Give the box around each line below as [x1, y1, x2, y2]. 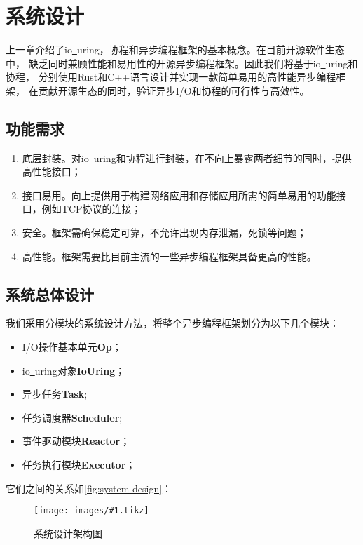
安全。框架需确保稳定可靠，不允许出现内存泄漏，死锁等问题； [22, 225, 307, 240]
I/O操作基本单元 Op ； [22, 339, 122, 354]
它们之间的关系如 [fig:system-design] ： [6, 480, 172, 495]
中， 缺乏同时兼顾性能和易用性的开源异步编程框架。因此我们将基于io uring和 [6, 55, 358, 70]
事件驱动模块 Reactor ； [22, 433, 130, 448]
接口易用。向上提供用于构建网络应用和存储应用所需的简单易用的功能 [22, 187, 336, 202]
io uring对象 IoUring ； [22, 363, 125, 377]
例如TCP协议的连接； [41, 201, 142, 216]
